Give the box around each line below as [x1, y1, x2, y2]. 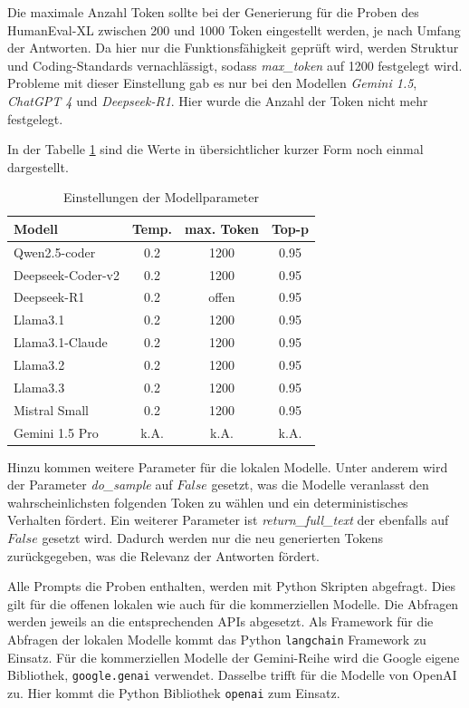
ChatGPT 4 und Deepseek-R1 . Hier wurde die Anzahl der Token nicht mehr [7, 91, 428, 110]
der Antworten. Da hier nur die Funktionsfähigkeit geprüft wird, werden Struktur [7, 38, 459, 57]
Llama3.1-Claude [14, 333, 108, 352]
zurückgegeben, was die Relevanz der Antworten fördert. [7, 546, 321, 565]
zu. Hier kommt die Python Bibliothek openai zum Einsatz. [7, 683, 340, 702]
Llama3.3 [14, 377, 65, 396]
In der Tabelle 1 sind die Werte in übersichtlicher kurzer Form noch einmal [7, 140, 424, 159]
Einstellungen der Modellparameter [63, 188, 259, 207]
